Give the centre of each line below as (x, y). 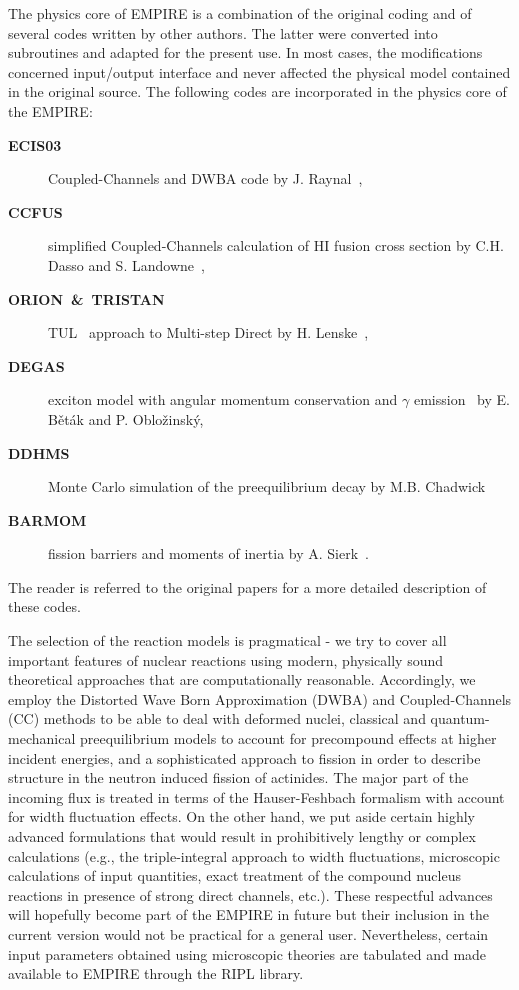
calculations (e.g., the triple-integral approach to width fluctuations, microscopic (254, 855)
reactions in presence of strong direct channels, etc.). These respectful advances (250, 894)
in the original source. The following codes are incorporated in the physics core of (257, 91)
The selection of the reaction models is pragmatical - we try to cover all (227, 640)
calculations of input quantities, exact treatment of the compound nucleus (234, 875)
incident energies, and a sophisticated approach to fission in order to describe (244, 757)
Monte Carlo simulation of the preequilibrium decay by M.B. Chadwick (267, 486)
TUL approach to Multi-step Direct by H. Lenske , (208, 332)
